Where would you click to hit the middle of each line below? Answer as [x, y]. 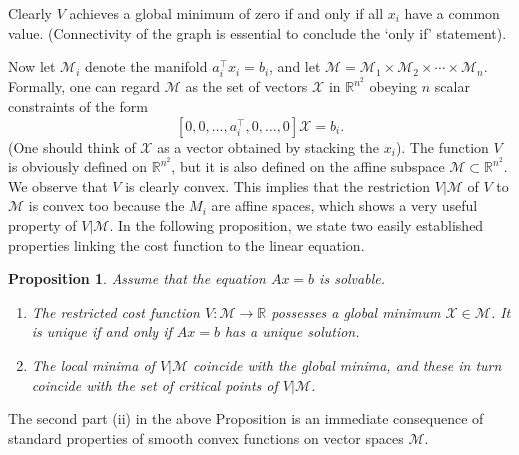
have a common [452, 13]
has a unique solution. [292, 331]
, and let [295, 66]
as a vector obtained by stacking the [268, 146]
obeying [393, 86]
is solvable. [352, 278]
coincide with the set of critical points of [154, 384]
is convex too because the [106, 205]
